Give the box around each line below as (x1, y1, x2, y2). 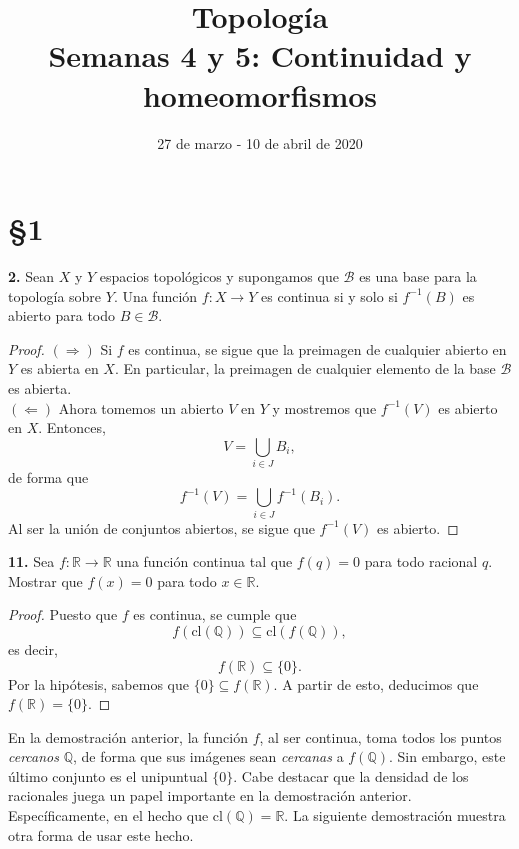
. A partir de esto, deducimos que (273, 673, 479, 694)
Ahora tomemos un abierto (58, 397, 224, 418)
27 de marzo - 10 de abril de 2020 (157, 132, 363, 153)
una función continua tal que (116, 551, 293, 572)
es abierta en (20, 358, 99, 379)
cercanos (8, 746, 59, 767)
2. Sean (8, 266, 54, 287)
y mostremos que (272, 397, 377, 418)
